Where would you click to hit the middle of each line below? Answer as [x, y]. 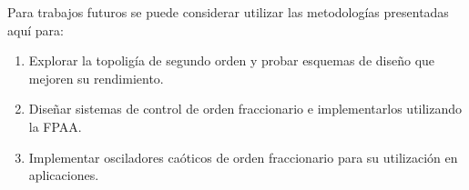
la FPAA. [55, 126]
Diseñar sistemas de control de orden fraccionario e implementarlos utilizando [245, 109]
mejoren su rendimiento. [96, 78]
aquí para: [36, 30]
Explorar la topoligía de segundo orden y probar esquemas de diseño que [232, 60]
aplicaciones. [64, 175]
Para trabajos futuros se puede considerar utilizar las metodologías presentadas [228, 12]
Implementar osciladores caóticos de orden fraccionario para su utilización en [243, 157]
